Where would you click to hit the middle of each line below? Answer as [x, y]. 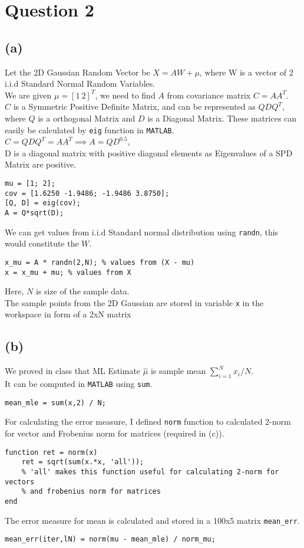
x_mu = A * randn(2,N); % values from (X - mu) [100, 262]
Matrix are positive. [41, 164]
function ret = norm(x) [51, 452]
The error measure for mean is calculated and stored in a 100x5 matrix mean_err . [152, 520]
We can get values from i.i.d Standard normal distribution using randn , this [142, 232]
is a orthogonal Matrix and [87, 118]
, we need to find [125, 95]
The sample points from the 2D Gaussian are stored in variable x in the [134, 302]
